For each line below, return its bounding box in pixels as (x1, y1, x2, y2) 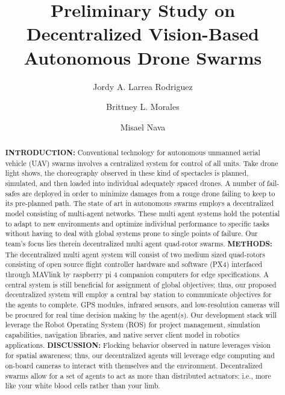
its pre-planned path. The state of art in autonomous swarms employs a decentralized (5, 198, 274, 208)
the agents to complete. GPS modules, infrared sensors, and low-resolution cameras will (5, 299, 280, 309)
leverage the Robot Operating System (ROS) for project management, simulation (5, 320, 260, 330)
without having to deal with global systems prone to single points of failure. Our (5, 228, 258, 239)
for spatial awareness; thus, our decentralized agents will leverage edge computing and (5, 350, 275, 361)
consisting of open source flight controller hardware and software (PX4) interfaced (5, 259, 263, 269)
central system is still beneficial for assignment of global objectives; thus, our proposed (5, 279, 277, 289)
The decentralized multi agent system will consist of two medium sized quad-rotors (5, 249, 265, 259)
